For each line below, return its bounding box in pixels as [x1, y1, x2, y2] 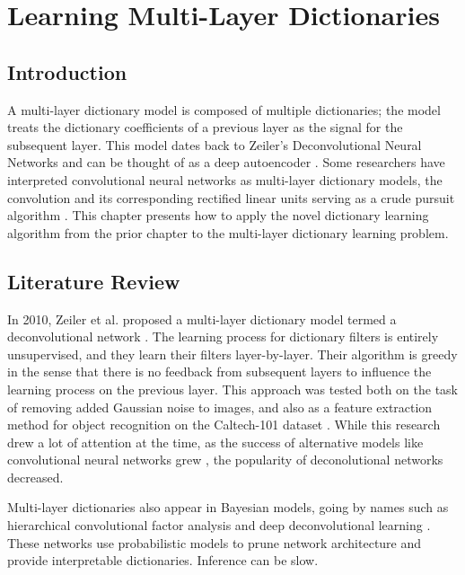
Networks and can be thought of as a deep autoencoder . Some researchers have [7, 153, 445, 172]
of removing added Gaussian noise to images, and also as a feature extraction [7, 397, 433, 416]
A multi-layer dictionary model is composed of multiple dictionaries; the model [7, 100, 441, 119]
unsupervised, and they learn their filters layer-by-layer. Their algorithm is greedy [7, 344, 458, 363]
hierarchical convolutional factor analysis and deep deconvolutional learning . [7, 516, 431, 535]
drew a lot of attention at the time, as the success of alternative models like [7, 432, 424, 451]
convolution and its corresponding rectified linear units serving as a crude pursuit [7, 188, 455, 207]
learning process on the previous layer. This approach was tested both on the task [7, 379, 458, 398]
